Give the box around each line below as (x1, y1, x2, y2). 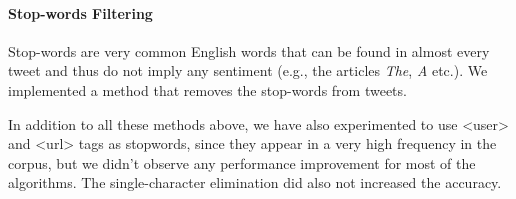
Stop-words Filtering (8, 2, 153, 23)
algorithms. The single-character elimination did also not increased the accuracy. (8, 172, 502, 193)
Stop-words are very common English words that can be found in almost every (8, 40, 490, 61)
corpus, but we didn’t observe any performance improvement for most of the (8, 152, 476, 173)
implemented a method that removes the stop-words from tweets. (8, 79, 407, 100)
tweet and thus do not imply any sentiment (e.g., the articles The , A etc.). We (8, 60, 488, 81)
